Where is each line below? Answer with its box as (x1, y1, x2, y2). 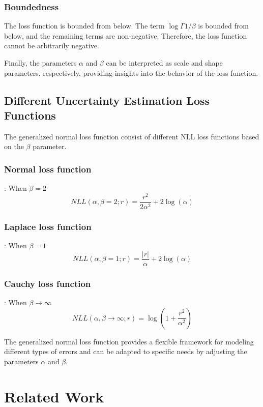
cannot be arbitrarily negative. (4, 40, 99, 51)
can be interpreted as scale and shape (106, 57, 223, 68)
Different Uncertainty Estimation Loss (4, 92, 210, 108)
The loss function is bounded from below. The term (4, 20, 165, 31)
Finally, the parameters (4, 57, 77, 68)
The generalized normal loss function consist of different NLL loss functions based (4, 131, 259, 141)
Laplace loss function (4, 220, 92, 232)
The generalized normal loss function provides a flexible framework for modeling (4, 336, 254, 346)
